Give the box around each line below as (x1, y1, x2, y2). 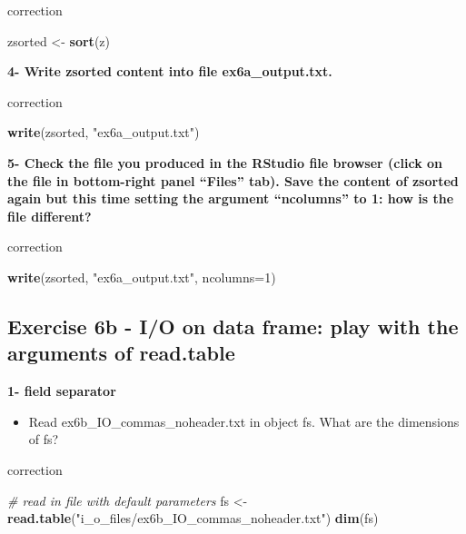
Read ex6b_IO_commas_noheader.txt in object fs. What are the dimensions (28, 411, 460, 430)
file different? (7, 206, 92, 225)
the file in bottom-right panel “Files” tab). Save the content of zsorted (7, 171, 459, 190)
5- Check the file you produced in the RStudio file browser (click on (7, 153, 442, 172)
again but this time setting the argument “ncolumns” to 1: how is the (7, 189, 454, 208)
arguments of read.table (7, 339, 235, 367)
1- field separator (7, 381, 116, 400)
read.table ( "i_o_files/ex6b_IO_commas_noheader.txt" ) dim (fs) (7, 509, 379, 528)
